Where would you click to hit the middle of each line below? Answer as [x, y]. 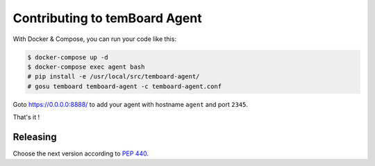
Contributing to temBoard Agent [107, 18]
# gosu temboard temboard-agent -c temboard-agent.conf [125, 86]
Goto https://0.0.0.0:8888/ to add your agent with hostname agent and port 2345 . [130, 104]
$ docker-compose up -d [68, 57]
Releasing [35, 136]
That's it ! [26, 117]
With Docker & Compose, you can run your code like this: [95, 39]
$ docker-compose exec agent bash [86, 67]
